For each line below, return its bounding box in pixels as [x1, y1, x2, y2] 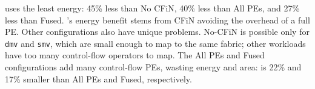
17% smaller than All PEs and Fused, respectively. [5, 72, 192, 85]
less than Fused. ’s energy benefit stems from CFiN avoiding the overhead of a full [5, 13, 310, 26]
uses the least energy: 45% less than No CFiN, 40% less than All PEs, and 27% [5, 2, 300, 14]
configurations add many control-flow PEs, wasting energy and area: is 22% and [5, 61, 302, 73]
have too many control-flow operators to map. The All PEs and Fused [5, 49, 265, 61]
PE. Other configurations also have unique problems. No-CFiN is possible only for [5, 25, 310, 38]
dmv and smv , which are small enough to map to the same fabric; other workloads [5, 37, 306, 49]
